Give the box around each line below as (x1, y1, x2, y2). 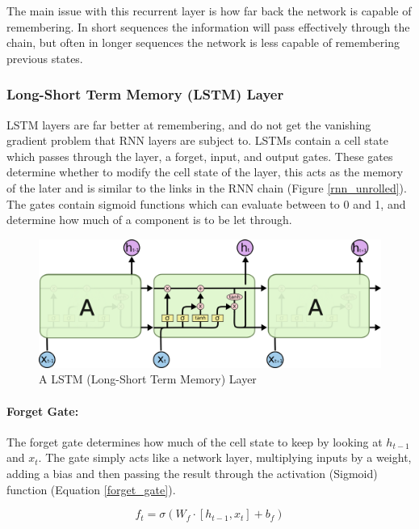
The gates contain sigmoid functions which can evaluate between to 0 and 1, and (6, 195, 406, 212)
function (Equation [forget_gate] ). (6, 480, 176, 497)
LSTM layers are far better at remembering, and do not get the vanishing (6, 116, 371, 133)
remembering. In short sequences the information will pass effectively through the (6, 18, 410, 35)
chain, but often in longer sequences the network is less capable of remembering (6, 34, 400, 51)
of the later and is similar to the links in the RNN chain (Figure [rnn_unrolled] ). (6, 179, 407, 196)
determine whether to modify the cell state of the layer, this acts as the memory (6, 163, 404, 180)
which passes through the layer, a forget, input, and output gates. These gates (6, 147, 393, 164)
